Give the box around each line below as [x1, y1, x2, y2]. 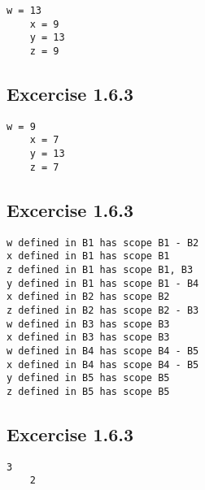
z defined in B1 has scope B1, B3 [7, 263, 194, 275]
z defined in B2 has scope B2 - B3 [7, 304, 199, 316]
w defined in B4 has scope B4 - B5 [7, 345, 199, 357]
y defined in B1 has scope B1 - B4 [7, 277, 199, 289]
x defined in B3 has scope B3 [7, 332, 170, 344]
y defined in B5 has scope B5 [7, 372, 170, 384]
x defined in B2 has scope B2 [7, 291, 170, 303]
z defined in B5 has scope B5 [7, 385, 170, 397]
